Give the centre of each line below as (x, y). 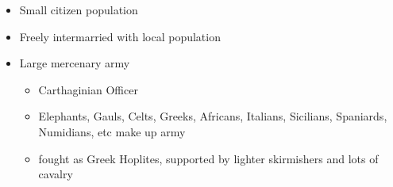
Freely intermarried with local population (120, 36)
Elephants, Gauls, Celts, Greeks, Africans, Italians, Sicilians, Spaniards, (213, 116)
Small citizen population (79, 10)
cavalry (56, 174)
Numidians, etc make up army (112, 131)
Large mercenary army (75, 63)
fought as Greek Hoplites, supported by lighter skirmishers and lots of (208, 158)
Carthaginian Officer (88, 89)
